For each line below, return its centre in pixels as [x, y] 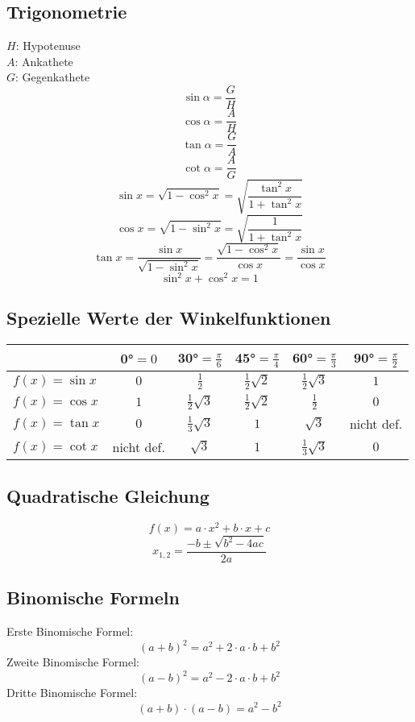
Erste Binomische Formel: [70, 631]
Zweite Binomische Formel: [73, 662]
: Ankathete [44, 61]
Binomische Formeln [93, 598]
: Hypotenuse [48, 46]
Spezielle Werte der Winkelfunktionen [169, 318]
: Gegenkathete [53, 77]
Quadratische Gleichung [108, 495]
